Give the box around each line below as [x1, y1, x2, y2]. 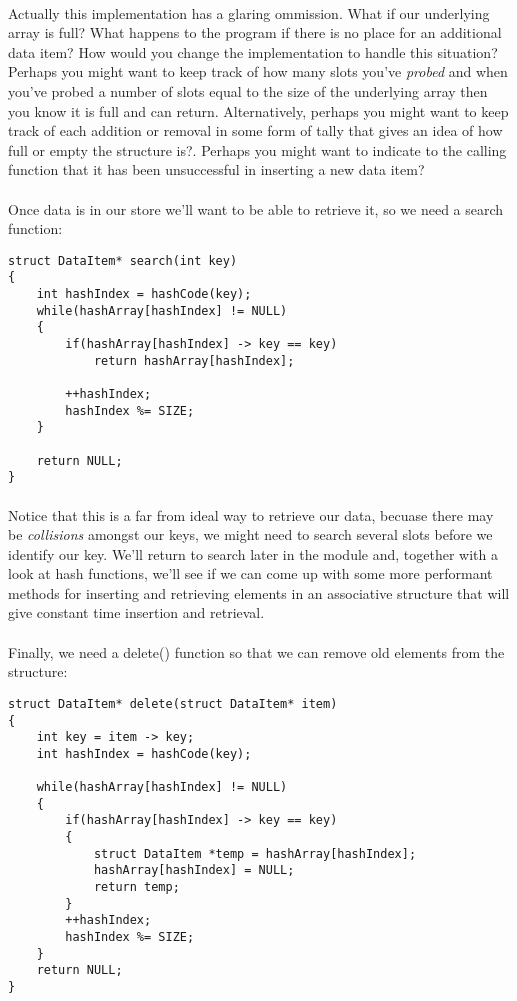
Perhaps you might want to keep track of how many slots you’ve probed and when [8, 61, 508, 82]
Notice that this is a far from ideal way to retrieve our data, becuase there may [8, 504, 494, 525]
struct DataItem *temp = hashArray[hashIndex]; [93, 846, 417, 861]
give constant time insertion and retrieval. [8, 602, 265, 623]
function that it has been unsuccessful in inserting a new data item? [8, 159, 425, 180]
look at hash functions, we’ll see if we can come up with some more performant [8, 563, 493, 584]
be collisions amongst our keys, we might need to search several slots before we [8, 524, 493, 545]
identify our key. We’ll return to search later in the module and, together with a [8, 543, 498, 564]
